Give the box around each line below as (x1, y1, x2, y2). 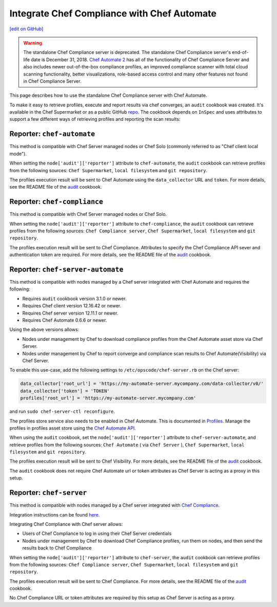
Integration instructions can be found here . (9, 511, 100, 518)
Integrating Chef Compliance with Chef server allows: (9, 521, 123, 527)
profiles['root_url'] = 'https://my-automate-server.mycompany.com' (20, 395, 196, 401)
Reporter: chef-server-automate (9, 265, 124, 273)
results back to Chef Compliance (22, 545, 92, 551)
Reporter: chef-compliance (9, 197, 104, 206)
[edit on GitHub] (9, 26, 44, 32)
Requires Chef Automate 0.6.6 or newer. (22, 317, 107, 323)
